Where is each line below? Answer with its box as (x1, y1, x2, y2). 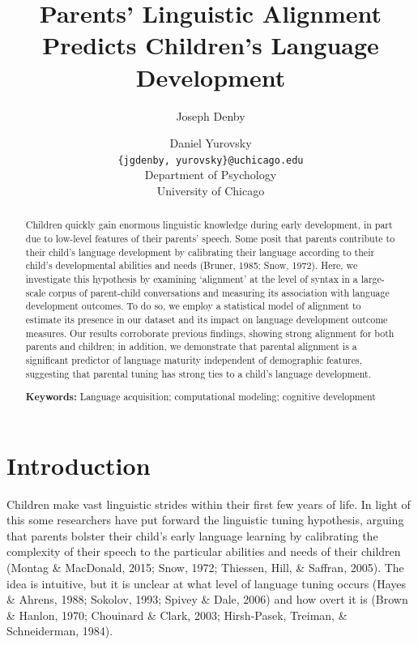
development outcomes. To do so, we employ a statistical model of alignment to (25, 299, 361, 313)
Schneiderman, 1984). (6, 622, 113, 639)
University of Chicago (156, 182, 265, 199)
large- (360, 271, 385, 285)
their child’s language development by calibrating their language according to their (25, 245, 375, 258)
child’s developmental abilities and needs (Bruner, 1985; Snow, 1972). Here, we (25, 258, 358, 272)
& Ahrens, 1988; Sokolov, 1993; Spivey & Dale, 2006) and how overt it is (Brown (6, 591, 408, 608)
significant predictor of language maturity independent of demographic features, (25, 352, 362, 366)
